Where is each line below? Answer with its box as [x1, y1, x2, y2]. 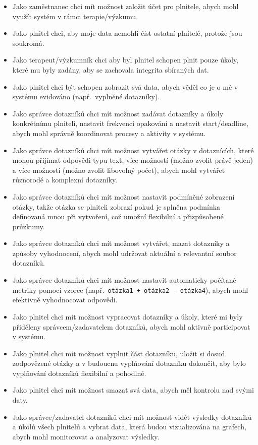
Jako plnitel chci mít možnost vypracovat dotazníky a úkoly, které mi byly [12, 311, 243, 322]
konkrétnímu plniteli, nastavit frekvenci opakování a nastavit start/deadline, [12, 118, 248, 129]
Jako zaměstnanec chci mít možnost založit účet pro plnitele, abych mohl [12, 1, 239, 11]
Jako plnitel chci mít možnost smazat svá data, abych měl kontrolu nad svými [12, 385, 254, 395]
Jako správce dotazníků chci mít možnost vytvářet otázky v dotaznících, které [12, 145, 254, 155]
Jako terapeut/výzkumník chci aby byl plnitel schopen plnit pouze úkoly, [12, 54, 238, 65]
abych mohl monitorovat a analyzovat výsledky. [12, 431, 160, 441]
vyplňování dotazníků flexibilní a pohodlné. [12, 367, 146, 378]
